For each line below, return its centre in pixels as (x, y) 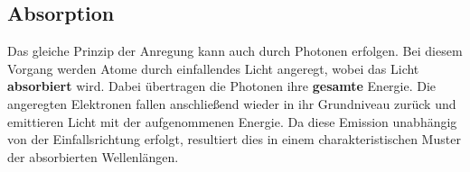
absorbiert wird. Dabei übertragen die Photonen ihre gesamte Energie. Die (222, 86)
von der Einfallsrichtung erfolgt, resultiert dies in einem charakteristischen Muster (234, 139)
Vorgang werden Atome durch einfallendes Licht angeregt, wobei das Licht (213, 68)
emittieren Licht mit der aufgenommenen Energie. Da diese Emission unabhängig (232, 121)
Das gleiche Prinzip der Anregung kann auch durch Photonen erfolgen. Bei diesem (235, 51)
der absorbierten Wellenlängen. (93, 156)
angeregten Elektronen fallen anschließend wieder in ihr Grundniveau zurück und (232, 103)
